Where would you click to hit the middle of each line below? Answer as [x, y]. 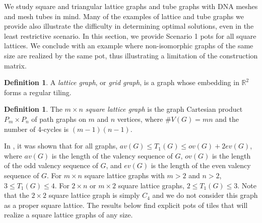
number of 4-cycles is [37, 129]
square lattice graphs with [124, 175]
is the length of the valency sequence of [112, 155]
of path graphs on [59, 119]
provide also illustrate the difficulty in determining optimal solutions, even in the [129, 26]
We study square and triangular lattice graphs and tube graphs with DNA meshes [131, 6]
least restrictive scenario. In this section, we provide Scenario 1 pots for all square [130, 35]
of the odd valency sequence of [51, 165]
